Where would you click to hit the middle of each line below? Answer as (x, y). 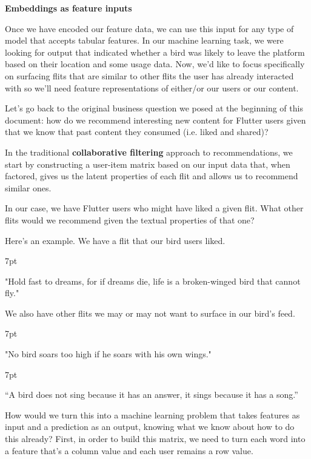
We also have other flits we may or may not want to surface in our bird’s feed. (150, 313)
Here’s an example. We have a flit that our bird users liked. (115, 240)
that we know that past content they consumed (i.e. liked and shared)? (137, 132)
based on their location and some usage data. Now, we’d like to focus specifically (155, 64)
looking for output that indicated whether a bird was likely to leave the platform (155, 52)
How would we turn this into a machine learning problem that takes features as (152, 414)
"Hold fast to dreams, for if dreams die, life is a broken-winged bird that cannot (153, 281)
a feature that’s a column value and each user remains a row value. (129, 450)
